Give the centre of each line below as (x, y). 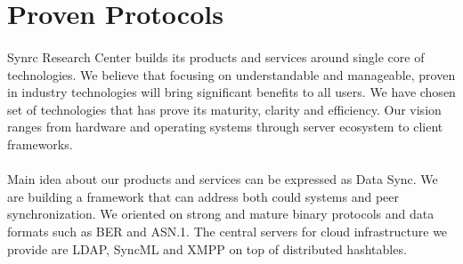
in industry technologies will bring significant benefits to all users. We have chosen (231, 92)
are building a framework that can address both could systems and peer (203, 196)
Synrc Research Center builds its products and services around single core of (216, 56)
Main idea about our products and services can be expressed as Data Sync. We (223, 179)
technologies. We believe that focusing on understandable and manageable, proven (231, 74)
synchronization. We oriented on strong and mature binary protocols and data (221, 214)
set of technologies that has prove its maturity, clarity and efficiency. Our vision (224, 109)
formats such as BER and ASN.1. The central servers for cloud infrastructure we (227, 231)
